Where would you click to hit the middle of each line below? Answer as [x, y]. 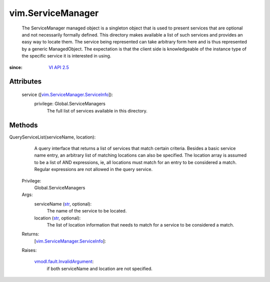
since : [16, 67]
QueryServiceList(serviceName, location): [52, 137]
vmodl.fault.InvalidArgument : [64, 261]
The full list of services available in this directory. [97, 110]
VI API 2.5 [59, 67]
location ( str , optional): [57, 218]
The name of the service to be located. [87, 211]
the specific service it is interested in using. [66, 56]
